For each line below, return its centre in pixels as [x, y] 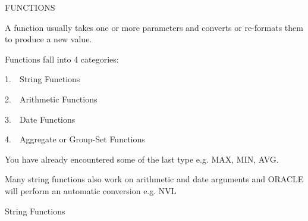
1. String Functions [43, 79]
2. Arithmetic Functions [51, 99]
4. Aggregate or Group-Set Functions [75, 139]
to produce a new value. [48, 39]
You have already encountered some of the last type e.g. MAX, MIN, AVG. [142, 159]
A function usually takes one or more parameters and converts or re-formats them [154, 27]
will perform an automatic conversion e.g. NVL [91, 190]
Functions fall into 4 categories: [62, 59]
